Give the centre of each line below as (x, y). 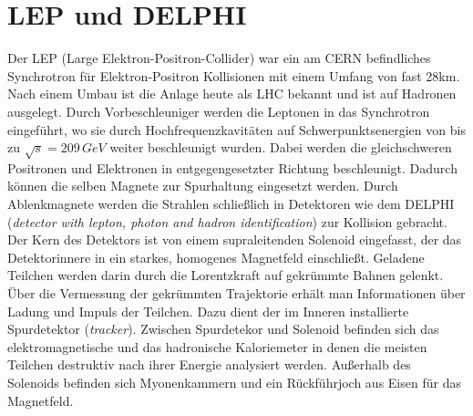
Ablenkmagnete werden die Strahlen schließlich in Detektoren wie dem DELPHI (231, 204)
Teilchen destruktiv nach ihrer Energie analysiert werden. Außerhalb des (209, 364)
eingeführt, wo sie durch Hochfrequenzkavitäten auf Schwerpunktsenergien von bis (236, 129)
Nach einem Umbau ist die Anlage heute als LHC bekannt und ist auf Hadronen (232, 94)
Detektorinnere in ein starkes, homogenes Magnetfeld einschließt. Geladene (216, 257)
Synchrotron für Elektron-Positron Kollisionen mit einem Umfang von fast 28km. (234, 75)
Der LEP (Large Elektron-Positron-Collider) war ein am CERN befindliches (219, 58)
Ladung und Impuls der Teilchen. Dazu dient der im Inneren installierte (208, 311)
